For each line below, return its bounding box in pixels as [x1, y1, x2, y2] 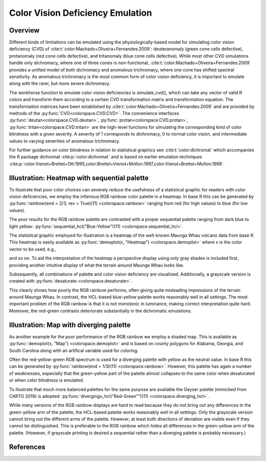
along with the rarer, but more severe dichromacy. [9, 80, 110, 86]
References [9, 443, 45, 451]
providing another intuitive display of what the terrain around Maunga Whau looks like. [9, 262, 184, 268]
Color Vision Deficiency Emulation [9, 7, 152, 18]
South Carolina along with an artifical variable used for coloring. [9, 348, 139, 354]
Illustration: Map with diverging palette [9, 320, 131, 329]
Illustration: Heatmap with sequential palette [9, 174, 149, 182]
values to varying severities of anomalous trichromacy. [9, 138, 120, 144]
